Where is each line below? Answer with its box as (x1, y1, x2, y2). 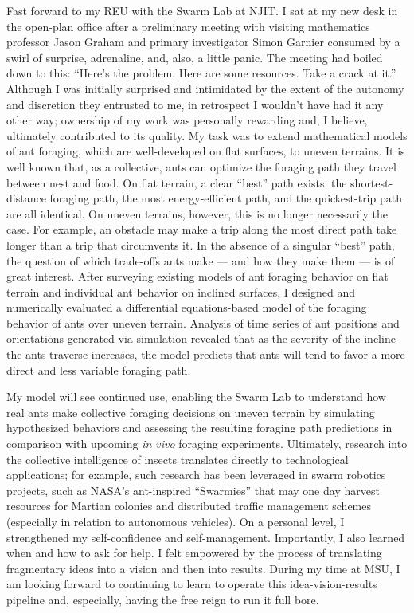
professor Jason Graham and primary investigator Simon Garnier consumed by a (6, 33, 400, 50)
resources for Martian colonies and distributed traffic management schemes (6, 497, 371, 514)
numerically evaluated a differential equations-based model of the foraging (6, 299, 367, 316)
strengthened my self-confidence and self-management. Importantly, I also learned (6, 529, 405, 545)
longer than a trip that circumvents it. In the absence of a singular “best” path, (6, 236, 395, 253)
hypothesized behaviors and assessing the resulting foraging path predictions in (6, 419, 393, 436)
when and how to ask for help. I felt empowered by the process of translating (6, 544, 382, 561)
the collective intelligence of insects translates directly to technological (6, 450, 349, 467)
